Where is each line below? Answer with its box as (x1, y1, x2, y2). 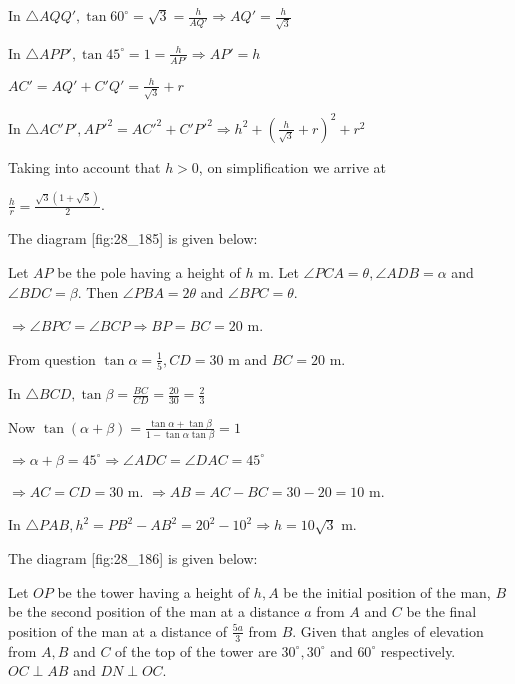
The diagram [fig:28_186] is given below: (8, 547, 258, 568)
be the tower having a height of (57, 581, 250, 602)
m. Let (258, 262, 299, 283)
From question (8, 348, 96, 369)
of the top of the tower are (115, 640, 277, 661)
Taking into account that (8, 156, 161, 177)
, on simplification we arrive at (198, 156, 387, 177)
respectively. (380, 640, 456, 661)
